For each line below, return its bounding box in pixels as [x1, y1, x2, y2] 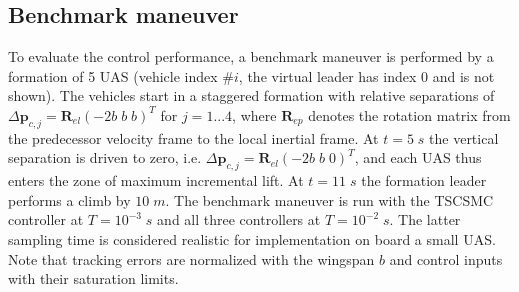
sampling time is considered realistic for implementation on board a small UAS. [8, 228, 496, 249]
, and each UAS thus [354, 147, 482, 168]
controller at [8, 209, 84, 230]
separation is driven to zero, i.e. [8, 147, 202, 168]
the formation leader [361, 170, 487, 191]
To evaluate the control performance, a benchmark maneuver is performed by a [8, 46, 494, 67]
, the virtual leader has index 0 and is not [238, 65, 495, 86]
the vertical [429, 127, 499, 148]
